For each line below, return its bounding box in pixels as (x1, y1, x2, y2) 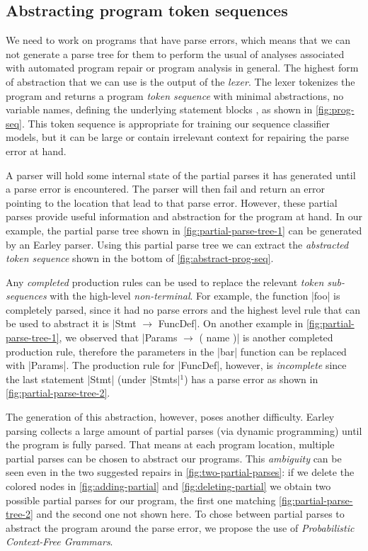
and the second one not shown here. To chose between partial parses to (36, 506, 345, 521)
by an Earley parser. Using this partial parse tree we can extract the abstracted (6, 237, 349, 251)
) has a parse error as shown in (184, 371, 318, 386)
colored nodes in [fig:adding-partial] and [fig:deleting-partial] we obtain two (6, 479, 331, 494)
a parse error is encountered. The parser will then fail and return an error (6, 181, 326, 196)
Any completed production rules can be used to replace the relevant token (6, 274, 324, 289)
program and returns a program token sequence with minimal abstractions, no (6, 88, 344, 103)
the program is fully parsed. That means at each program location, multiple (6, 437, 335, 452)
